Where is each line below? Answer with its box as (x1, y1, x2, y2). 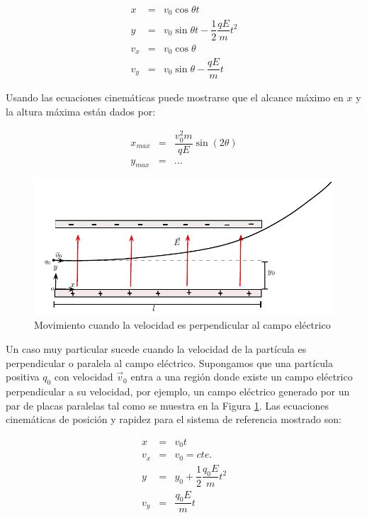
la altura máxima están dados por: (6, 103, 156, 118)
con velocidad (54, 369, 113, 384)
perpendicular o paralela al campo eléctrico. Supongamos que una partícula (6, 355, 333, 370)
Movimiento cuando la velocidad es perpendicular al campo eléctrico (34, 317, 331, 332)
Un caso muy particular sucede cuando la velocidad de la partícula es (6, 341, 307, 356)
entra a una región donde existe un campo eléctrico (130, 369, 353, 384)
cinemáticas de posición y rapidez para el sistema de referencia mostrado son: (6, 412, 341, 427)
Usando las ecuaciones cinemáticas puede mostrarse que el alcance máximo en (6, 90, 344, 105)
